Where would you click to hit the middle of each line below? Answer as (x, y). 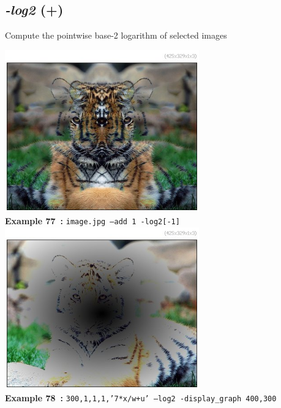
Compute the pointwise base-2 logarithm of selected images (116, 35)
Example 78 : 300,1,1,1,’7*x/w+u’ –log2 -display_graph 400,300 (141, 397)
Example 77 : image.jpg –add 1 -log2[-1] (92, 220)
